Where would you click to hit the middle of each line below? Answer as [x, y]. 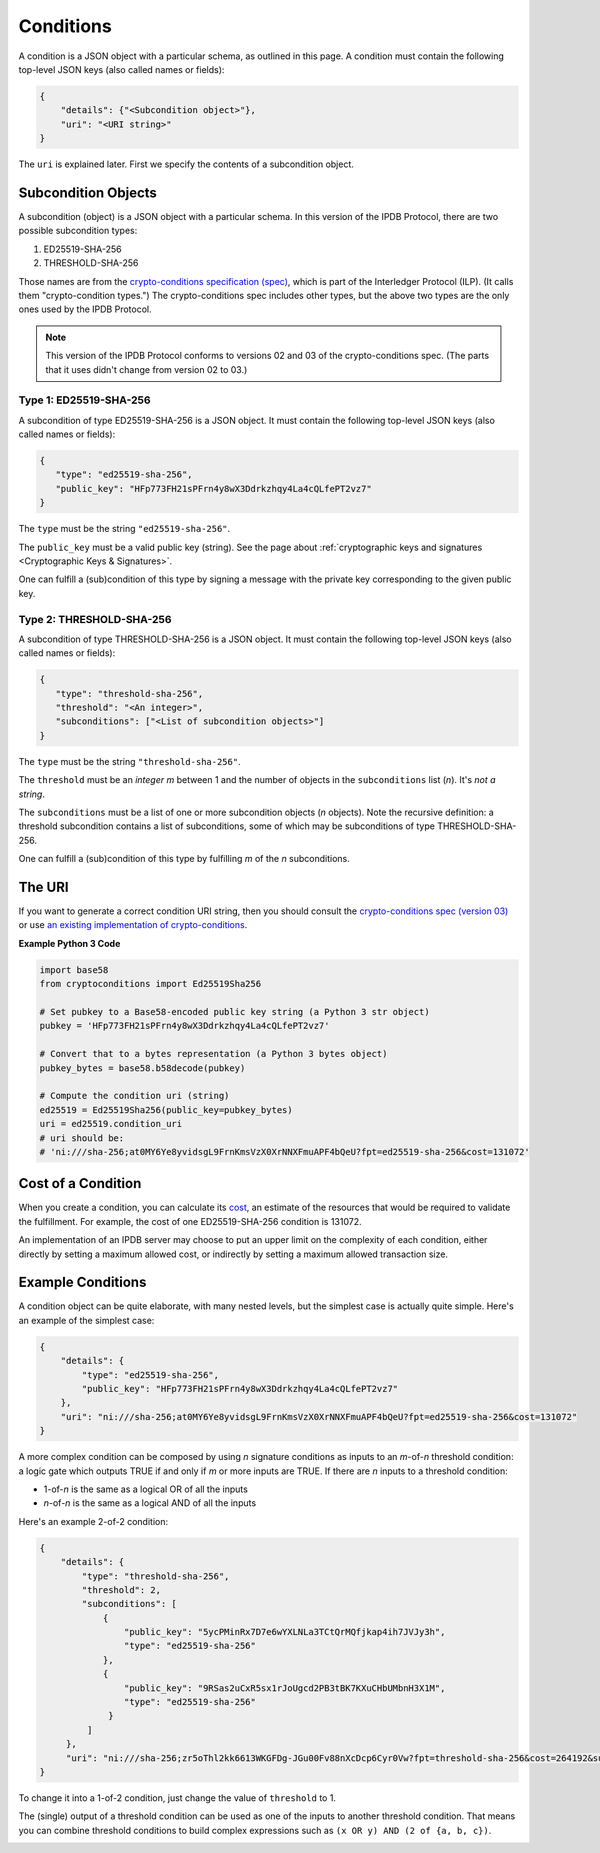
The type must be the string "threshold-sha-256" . [129, 761]
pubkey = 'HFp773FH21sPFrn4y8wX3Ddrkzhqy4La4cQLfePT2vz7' [184, 1026]
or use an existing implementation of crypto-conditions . [133, 925]
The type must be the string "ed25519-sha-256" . [124, 529]
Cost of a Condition [80, 1183]
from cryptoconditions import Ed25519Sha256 [150, 984]
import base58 [74, 969]
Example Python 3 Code [69, 943]
